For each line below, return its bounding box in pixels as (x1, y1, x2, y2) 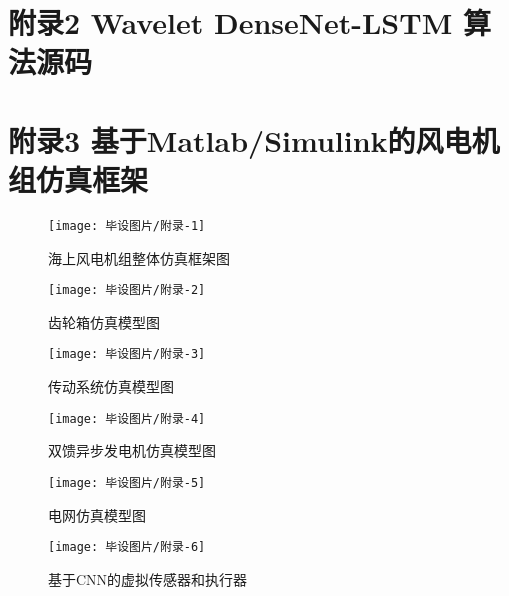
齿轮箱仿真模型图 (48, 311, 160, 332)
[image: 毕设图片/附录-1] (48, 218, 206, 233)
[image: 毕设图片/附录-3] (48, 347, 206, 362)
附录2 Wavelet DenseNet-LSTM (8, 2, 453, 43)
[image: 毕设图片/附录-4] (48, 411, 206, 426)
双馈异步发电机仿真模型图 (48, 440, 216, 461)
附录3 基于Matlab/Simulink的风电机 (8, 119, 500, 160)
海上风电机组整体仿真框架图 (48, 247, 230, 268)
